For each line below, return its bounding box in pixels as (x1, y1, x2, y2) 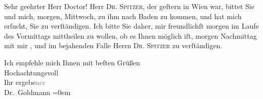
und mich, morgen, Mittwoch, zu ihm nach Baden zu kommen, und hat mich (4, 11, 242, 21)
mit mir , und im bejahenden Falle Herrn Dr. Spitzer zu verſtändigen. (4, 40, 223, 51)
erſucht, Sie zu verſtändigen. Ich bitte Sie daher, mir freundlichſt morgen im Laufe (4, 21, 259, 31)
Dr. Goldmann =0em (4, 86, 71, 97)
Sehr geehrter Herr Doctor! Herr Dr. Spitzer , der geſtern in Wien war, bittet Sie (4, 1, 254, 11)
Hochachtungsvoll (4, 67, 59, 77)
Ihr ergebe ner (4, 77, 46, 87)
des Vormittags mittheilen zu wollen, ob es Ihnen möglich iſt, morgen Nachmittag (4, 30, 257, 41)
